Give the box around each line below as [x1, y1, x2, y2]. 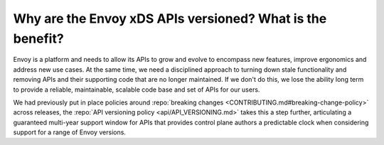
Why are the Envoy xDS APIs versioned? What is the [13, 11, 327, 26]
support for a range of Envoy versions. [13, 128, 126, 136]
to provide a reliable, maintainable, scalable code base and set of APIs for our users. [13, 85, 260, 94]
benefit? [13, 31, 64, 46]
